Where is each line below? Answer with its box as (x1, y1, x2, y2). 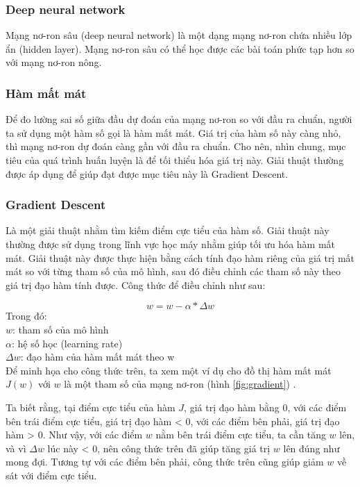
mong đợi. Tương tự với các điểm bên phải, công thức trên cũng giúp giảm (6, 454, 324, 469)
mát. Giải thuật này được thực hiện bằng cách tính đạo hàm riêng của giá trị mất (6, 250, 355, 265)
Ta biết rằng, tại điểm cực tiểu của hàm (6, 399, 175, 414)
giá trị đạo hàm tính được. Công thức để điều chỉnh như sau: (6, 277, 266, 292)
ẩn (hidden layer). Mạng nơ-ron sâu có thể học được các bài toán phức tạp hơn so (6, 41, 354, 56)
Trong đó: (6, 308, 47, 323)
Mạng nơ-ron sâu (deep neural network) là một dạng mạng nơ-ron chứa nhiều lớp (6, 28, 352, 42)
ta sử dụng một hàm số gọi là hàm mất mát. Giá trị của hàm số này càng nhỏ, (6, 125, 341, 140)
